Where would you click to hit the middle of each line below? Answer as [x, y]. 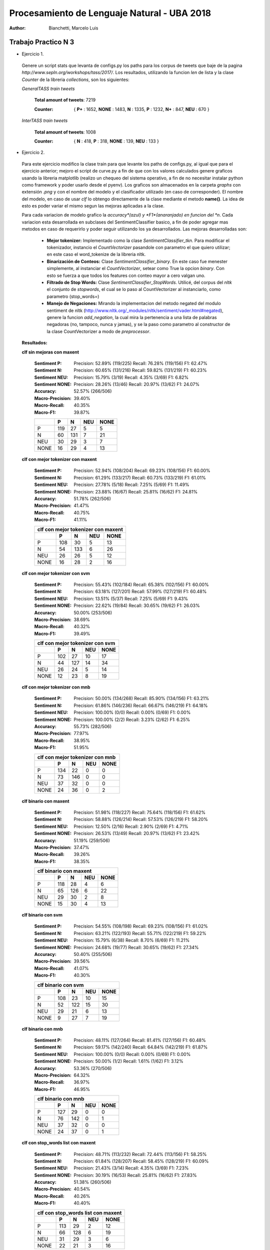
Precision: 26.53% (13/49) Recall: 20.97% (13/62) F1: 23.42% [137, 833]
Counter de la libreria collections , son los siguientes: [75, 79]
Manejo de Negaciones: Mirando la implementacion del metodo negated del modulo [134, 303]
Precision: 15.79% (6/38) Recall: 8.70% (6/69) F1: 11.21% [132, 940]
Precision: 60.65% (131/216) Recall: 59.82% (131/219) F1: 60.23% [140, 370]
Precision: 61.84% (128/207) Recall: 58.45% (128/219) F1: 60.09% [141, 1161]
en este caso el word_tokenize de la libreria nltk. [96, 254]
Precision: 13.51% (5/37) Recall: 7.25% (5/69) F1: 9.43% [131, 598]
